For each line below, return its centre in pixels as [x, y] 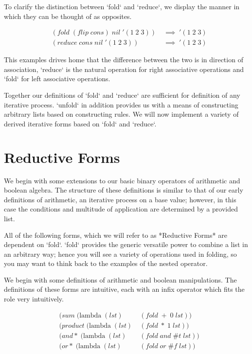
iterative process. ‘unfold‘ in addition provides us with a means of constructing [121, 104]
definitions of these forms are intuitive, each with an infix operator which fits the [124, 289]
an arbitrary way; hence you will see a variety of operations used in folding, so [120, 254]
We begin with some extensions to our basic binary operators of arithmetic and [122, 180]
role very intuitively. [34, 299]
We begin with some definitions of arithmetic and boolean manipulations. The [120, 279]
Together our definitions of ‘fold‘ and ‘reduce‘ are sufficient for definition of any [122, 95]
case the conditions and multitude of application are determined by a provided [121, 209]
